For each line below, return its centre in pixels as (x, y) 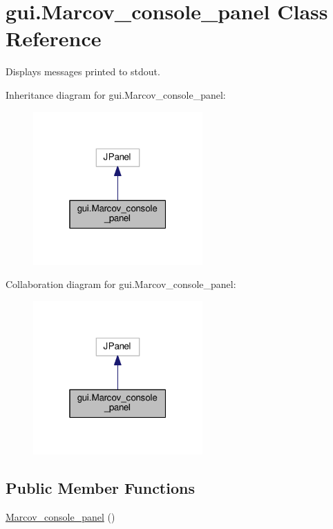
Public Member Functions (100, 488)
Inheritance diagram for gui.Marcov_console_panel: (116, 94)
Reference (54, 38)
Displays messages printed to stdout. (83, 71)
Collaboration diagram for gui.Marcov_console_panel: (121, 284)
